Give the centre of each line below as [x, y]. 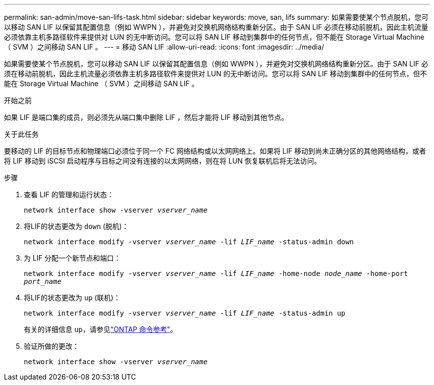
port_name [43, 281]
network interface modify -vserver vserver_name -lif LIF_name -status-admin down [189, 242]
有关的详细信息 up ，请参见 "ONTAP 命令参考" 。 [101, 329]
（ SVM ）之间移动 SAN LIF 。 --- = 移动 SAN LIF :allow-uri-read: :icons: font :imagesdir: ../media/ [164, 47]
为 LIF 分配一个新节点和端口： [72, 258]
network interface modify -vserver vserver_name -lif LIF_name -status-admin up [185, 313]
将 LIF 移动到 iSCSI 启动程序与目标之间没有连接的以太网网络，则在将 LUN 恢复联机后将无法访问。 [163, 161]
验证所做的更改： [52, 346]
